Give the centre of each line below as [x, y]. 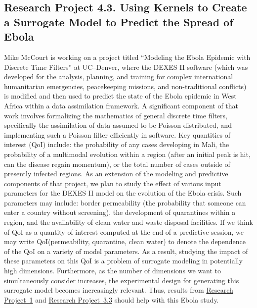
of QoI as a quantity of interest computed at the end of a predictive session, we [124, 231]
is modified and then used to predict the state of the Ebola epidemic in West [120, 96]
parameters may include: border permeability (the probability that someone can [125, 202]
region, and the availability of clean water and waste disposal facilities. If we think [128, 222]
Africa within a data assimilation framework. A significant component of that [121, 105]
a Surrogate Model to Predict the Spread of [119, 22]
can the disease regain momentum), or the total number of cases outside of [117, 164]
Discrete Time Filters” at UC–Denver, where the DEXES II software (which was [126, 67]
